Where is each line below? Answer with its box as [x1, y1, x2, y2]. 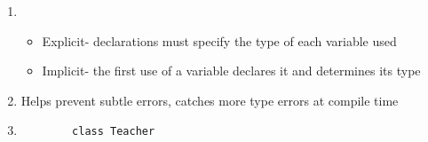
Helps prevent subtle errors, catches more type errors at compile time [20, 91, 399, 109]
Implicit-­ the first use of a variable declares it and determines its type [42, 61, 421, 80]
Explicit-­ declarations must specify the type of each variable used [42, 31, 397, 50]
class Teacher [72, 125, 155, 138]
